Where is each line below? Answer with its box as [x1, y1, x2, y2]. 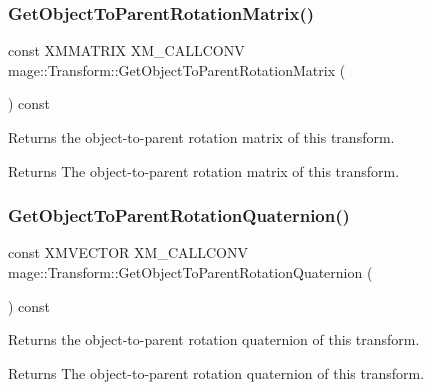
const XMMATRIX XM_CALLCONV [8, 40, 245, 61]
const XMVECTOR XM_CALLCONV [8, 242, 249, 263]
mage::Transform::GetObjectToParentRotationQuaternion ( [8, 262, 373, 282]
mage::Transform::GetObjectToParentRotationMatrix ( [8, 59, 346, 80]
